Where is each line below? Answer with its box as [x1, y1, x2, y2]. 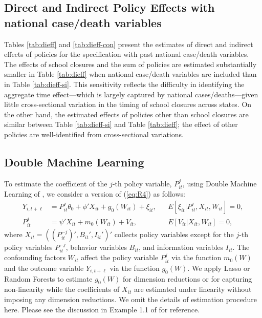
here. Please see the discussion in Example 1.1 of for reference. [4, 304, 200, 314]
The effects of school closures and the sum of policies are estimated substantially [4, 58, 257, 69]
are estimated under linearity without [134, 284, 252, 294]
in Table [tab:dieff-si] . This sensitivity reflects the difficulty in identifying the [4, 78, 245, 89]
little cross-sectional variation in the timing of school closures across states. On [4, 99, 252, 110]
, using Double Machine [182, 178, 257, 188]
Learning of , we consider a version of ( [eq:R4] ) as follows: [4, 188, 185, 199]
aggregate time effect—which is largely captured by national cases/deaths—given [4, 89, 258, 99]
